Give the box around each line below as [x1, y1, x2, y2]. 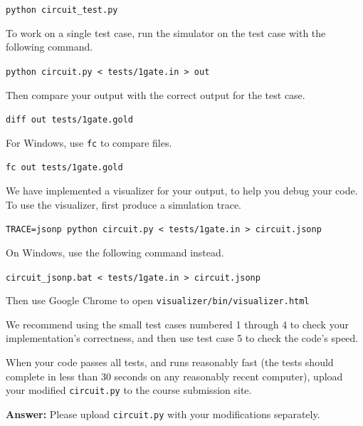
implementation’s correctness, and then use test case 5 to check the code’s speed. [6, 331, 359, 346]
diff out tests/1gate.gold [6, 115, 133, 125]
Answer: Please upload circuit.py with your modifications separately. [6, 406, 320, 421]
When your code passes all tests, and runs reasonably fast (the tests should [6, 355, 334, 369]
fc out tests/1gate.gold [6, 162, 123, 173]
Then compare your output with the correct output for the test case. [6, 87, 305, 102]
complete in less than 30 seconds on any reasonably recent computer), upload [6, 368, 343, 383]
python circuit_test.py [6, 5, 118, 15]
